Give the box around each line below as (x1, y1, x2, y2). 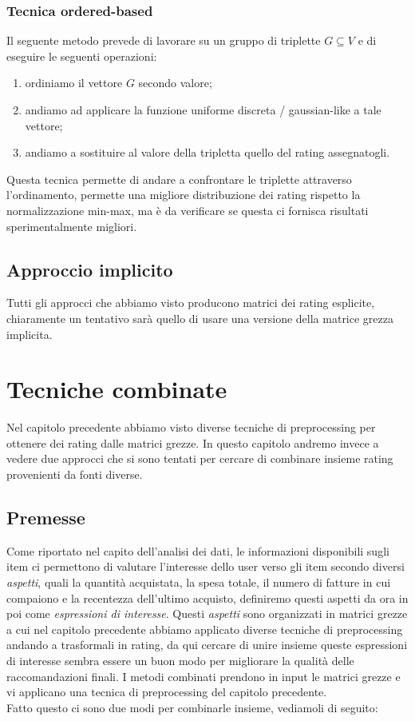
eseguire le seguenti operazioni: (6, 47, 157, 64)
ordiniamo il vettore (25, 74, 123, 91)
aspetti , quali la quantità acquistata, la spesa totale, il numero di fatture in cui (6, 574, 391, 591)
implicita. (6, 325, 53, 342)
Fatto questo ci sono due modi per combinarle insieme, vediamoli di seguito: (6, 699, 378, 715)
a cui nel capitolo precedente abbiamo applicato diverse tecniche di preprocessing (6, 620, 403, 637)
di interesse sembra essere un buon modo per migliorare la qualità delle (6, 652, 354, 668)
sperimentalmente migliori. (6, 217, 137, 234)
